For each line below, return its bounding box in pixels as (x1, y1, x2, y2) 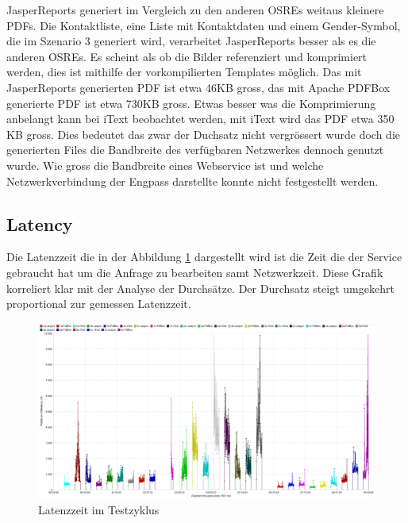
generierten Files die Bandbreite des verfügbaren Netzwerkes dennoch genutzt (6, 141, 384, 158)
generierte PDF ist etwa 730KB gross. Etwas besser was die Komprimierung (6, 94, 376, 111)
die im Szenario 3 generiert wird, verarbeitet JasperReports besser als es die (6, 33, 376, 49)
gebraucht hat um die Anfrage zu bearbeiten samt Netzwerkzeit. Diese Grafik (6, 263, 383, 280)
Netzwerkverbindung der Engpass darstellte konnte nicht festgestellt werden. (6, 172, 379, 189)
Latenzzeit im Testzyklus (38, 501, 160, 517)
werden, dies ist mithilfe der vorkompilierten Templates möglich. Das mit (6, 63, 362, 80)
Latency (6, 211, 73, 236)
